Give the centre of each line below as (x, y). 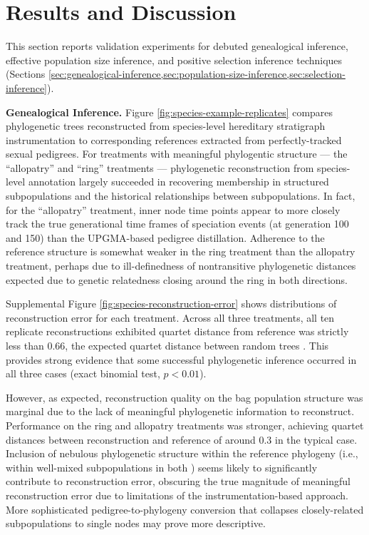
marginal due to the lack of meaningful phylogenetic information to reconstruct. (180, 411)
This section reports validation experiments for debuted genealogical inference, (177, 46)
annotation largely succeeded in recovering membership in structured (178, 182)
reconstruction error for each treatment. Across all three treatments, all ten (170, 317)
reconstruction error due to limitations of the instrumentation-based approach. (177, 495)
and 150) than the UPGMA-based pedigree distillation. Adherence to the (165, 237)
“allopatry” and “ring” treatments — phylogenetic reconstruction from (160, 167)
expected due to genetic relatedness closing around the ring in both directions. (177, 279)
